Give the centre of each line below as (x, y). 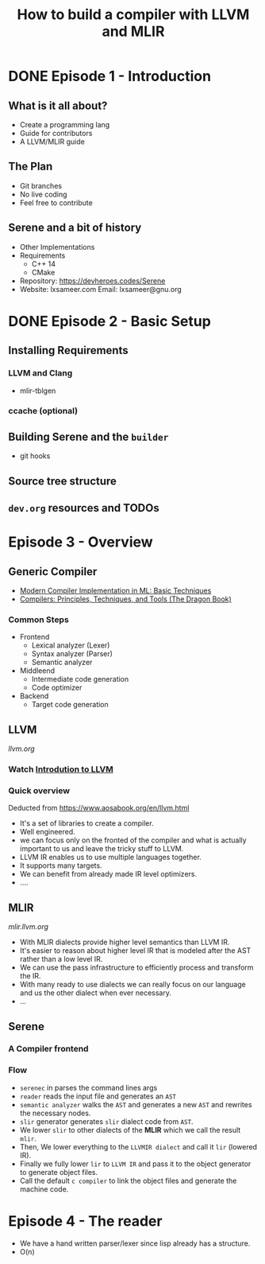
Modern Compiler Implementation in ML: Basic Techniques (115, 591)
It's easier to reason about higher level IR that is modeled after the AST (135, 951)
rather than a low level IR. (61, 959)
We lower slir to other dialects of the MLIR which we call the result (130, 1130)
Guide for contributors (56, 133)
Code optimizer (57, 688)
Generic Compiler (53, 572)
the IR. (30, 976)
